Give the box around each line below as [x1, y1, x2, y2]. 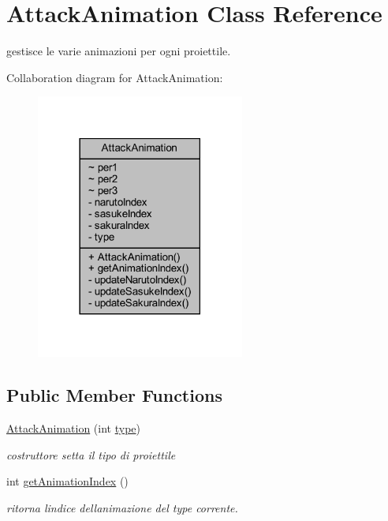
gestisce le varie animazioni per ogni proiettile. [6, 43, 231, 59]
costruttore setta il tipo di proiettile [6, 446, 176, 463]
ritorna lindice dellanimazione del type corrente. [6, 500, 238, 516]
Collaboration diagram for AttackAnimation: [6, 69, 223, 85]
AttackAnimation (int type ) [6, 420, 140, 437]
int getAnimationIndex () [6, 473, 129, 489]
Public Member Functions [6, 383, 222, 407]
